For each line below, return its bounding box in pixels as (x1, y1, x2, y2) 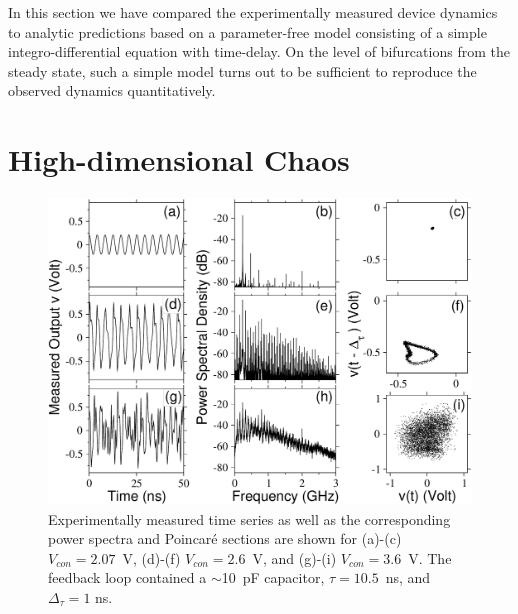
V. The (408, 547, 452, 568)
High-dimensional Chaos (8, 139, 350, 180)
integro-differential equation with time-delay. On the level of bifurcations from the (8, 41, 510, 62)
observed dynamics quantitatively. (8, 80, 216, 101)
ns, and (385, 567, 431, 588)
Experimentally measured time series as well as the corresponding (48, 508, 451, 529)
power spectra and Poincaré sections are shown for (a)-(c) (48, 528, 402, 549)
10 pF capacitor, (221, 567, 325, 588)
